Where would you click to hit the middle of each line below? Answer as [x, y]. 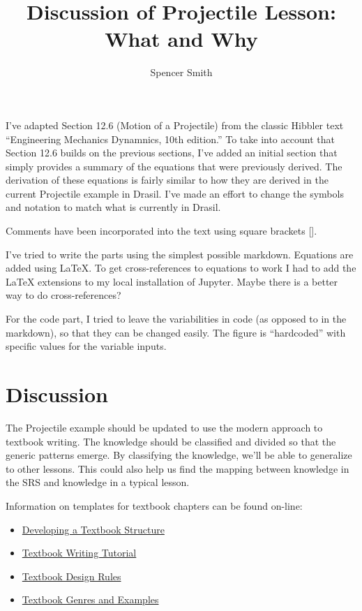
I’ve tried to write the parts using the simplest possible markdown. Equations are [180, 254]
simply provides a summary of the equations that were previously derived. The [174, 166]
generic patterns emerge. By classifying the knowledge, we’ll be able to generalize [179, 455]
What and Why [181, 39]
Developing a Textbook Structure [93, 529]
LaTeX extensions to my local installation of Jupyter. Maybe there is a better [172, 281]
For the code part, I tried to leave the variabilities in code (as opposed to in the [176, 319]
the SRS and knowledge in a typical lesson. [98, 482]
